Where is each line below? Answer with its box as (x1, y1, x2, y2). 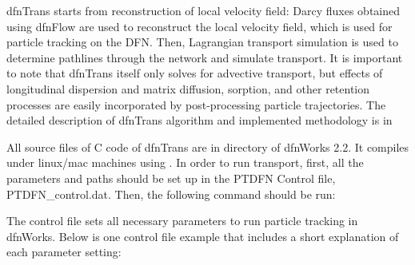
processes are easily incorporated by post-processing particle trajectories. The (6, 96, 386, 113)
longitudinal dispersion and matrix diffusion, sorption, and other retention (6, 80, 370, 97)
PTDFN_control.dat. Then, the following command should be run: (6, 185, 336, 202)
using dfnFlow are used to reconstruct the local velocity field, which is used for (6, 18, 393, 34)
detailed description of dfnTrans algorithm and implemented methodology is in (6, 112, 393, 129)
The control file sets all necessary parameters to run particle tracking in (6, 212, 358, 229)
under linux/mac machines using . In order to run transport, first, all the (6, 154, 364, 171)
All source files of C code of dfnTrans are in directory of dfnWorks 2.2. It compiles (6, 138, 409, 155)
